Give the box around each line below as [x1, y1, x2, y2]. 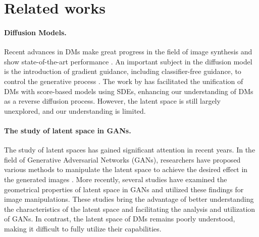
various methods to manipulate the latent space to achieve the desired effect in [4, 164, 248, 175]
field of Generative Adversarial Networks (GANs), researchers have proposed [4, 154, 241, 165]
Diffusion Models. [4, 27, 67, 37]
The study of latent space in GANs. [4, 125, 131, 135]
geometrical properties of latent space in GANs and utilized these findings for [4, 184, 244, 194]
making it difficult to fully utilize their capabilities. [4, 223, 162, 233]
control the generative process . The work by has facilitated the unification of [4, 75, 243, 86]
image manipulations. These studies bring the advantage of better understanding [4, 194, 254, 204]
